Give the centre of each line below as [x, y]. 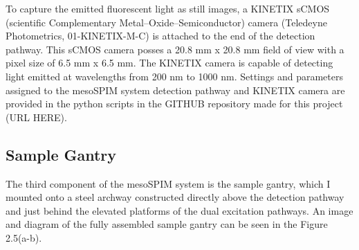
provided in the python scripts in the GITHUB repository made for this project [174, 104]
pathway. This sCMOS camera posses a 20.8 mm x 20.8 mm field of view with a [175, 49]
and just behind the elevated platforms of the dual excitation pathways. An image [179, 210]
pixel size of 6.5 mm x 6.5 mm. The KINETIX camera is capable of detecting [169, 63]
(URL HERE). [36, 117]
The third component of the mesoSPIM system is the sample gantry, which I [168, 183]
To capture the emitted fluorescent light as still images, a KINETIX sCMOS [168, 8]
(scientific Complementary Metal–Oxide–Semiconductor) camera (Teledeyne [166, 22]
